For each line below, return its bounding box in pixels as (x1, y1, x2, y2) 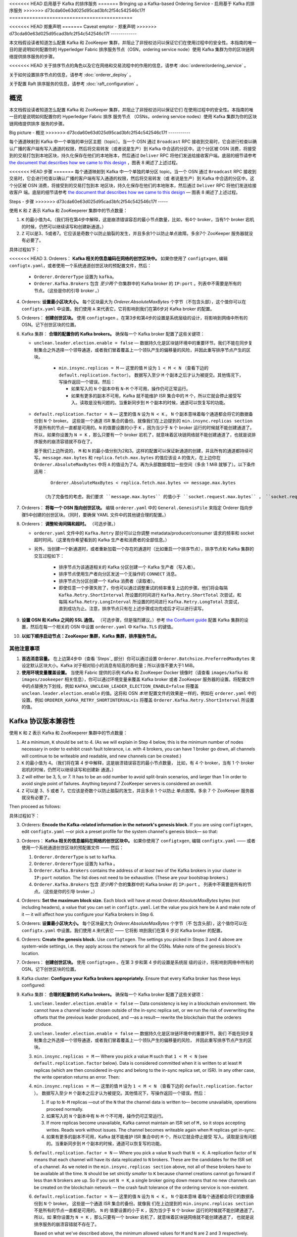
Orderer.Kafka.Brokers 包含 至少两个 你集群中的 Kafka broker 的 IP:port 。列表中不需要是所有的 (34, 281, 242, 286)
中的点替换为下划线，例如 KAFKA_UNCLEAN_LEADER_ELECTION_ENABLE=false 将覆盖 (21, 683, 199, 689)
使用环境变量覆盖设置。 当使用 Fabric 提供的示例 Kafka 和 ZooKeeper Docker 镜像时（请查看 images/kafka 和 (21, 669, 248, 675)
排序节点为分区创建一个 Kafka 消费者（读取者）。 (58, 578, 158, 584)
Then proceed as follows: (9, 804, 61, 809)
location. (21, 950, 40, 956)
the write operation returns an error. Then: (34, 1074, 120, 1080)
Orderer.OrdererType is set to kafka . (34, 854, 116, 859)
